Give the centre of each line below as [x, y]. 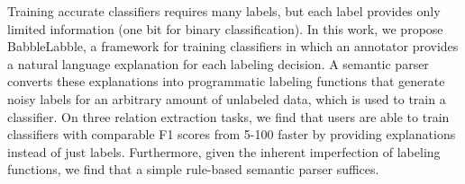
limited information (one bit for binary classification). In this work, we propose [225, 28]
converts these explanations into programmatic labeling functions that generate [226, 81]
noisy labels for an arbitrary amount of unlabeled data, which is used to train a [227, 98]
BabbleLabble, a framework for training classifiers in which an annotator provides [233, 46]
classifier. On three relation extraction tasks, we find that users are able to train [228, 116]
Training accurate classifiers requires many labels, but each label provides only [224, 11]
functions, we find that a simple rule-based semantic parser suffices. [193, 169]
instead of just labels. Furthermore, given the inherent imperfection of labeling [224, 151]
